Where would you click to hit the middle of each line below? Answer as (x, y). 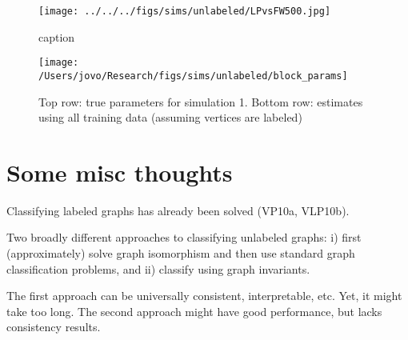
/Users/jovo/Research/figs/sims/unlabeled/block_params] (193, 76)
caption (57, 36)
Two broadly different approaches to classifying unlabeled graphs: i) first (184, 237)
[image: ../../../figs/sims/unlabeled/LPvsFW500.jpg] (185, 11)
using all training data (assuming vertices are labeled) (170, 117)
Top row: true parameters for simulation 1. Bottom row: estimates (201, 101)
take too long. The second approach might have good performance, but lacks (194, 311)
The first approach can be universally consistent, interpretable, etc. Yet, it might (204, 296)
